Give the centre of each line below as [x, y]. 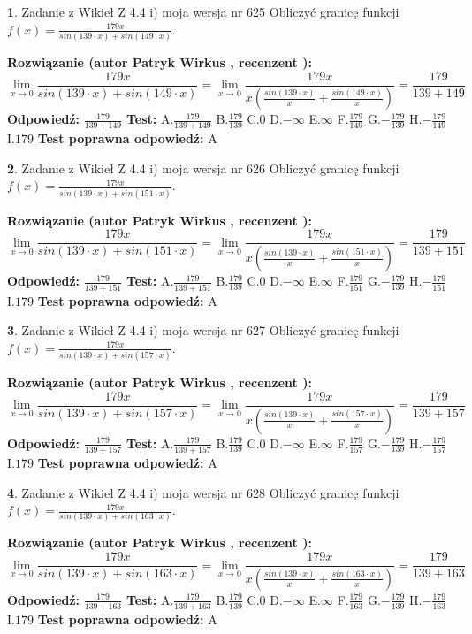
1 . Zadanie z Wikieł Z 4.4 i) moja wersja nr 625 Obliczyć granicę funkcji [203, 11]
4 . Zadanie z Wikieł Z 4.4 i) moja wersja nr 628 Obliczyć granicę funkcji [203, 492]
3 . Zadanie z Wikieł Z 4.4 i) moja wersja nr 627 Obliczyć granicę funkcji [203, 330]
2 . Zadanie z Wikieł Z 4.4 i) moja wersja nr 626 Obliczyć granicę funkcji [203, 168]
